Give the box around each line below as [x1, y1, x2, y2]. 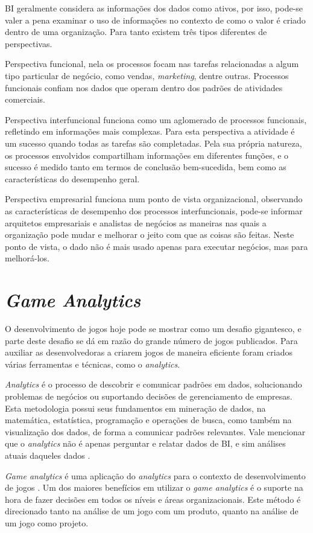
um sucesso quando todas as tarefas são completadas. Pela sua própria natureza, [5, 136, 302, 149]
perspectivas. [5, 37, 52, 49]
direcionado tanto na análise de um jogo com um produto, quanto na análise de [5, 505, 299, 517]
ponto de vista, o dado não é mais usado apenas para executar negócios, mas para [5, 240, 308, 252]
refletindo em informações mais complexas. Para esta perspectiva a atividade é [5, 125, 295, 138]
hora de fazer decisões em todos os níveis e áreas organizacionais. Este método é [5, 493, 301, 505]
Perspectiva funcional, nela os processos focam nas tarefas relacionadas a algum [5, 57, 299, 70]
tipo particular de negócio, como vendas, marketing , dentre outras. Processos [5, 69, 289, 81]
